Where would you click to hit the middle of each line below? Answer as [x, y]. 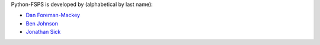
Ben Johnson [42, 23]
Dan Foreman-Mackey [53, 15]
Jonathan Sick [43, 32]
